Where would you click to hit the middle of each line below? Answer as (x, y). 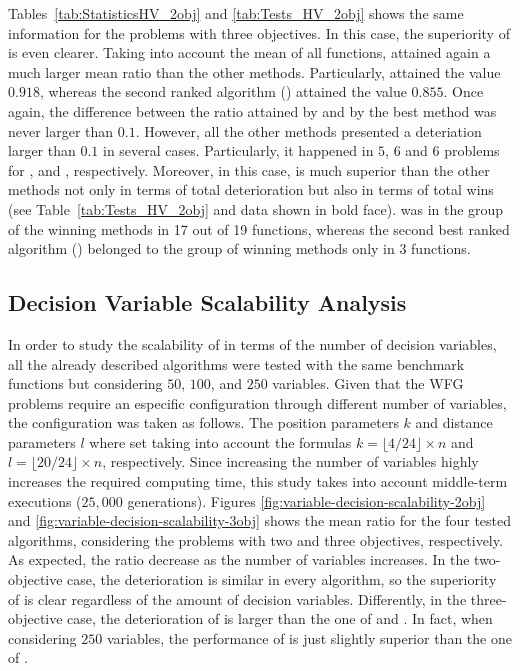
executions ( (45, 500)
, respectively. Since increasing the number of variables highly (290, 461)
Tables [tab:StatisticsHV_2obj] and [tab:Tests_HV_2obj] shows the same (236, 13)
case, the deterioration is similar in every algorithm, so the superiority (282, 579)
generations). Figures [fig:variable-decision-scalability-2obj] (306, 500)
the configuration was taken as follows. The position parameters (203, 422)
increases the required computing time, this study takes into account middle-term (258, 481)
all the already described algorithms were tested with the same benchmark (236, 363)
